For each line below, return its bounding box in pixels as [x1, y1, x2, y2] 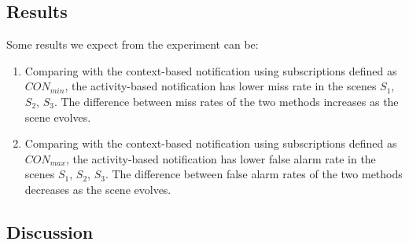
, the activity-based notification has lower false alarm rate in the [65, 150, 376, 166]
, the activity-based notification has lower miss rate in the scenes [64, 78, 377, 94]
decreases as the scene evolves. [24, 181, 171, 197]
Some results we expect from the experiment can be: [6, 36, 259, 53]
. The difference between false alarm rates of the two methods [105, 166, 403, 182]
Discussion [6, 219, 94, 243]
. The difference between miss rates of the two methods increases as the [53, 93, 399, 109]
